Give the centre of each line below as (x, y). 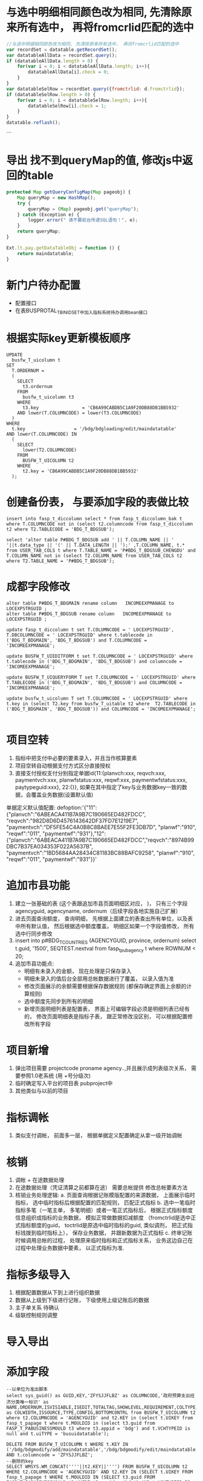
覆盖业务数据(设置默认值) (62, 795)
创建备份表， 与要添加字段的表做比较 (98, 502)
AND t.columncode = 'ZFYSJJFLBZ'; (50, 1455)
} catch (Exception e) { (48, 215)
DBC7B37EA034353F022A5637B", (50, 846)
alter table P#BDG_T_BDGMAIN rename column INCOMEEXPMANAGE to (90, 604)
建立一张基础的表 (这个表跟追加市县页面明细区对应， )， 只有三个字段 (101, 903)
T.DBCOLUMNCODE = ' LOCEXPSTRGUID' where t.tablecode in (79, 635)
